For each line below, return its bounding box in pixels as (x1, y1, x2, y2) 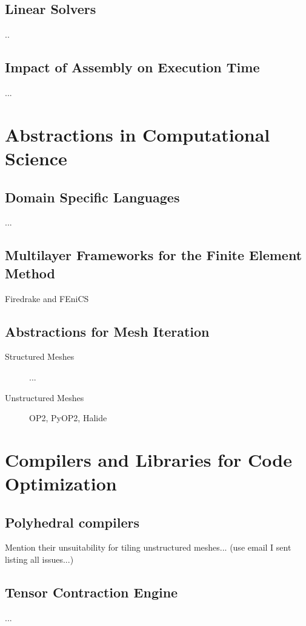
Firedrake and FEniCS (5, 292, 89, 304)
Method (5, 263, 55, 282)
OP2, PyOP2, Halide (29, 411, 107, 424)
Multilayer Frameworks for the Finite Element (5, 246, 302, 264)
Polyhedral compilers (5, 512, 139, 531)
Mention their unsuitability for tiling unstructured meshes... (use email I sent (5, 541, 291, 554)
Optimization (5, 471, 117, 496)
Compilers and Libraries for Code (5, 447, 292, 472)
